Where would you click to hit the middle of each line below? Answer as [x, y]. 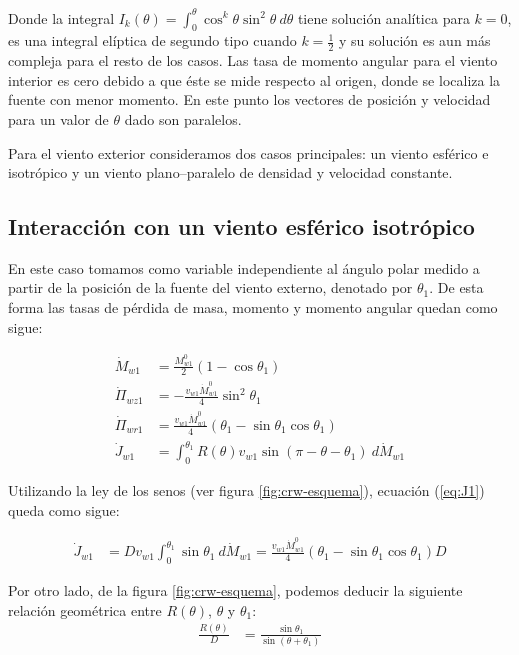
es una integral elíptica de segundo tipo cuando [152, 40]
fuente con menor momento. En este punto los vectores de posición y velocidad [249, 99]
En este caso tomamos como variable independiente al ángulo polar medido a [244, 267]
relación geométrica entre [85, 609]
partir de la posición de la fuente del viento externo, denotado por [210, 287]
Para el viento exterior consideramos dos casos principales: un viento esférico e [248, 152]
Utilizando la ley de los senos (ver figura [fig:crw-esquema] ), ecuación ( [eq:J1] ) [246, 490]
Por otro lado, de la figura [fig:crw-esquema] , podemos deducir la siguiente [235, 590]
